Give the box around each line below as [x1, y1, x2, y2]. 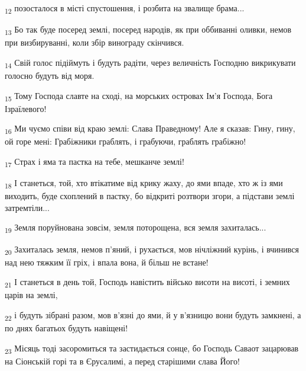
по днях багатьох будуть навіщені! [5, 322, 128, 334]
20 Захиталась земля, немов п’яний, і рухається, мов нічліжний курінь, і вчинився [5, 242, 300, 257]
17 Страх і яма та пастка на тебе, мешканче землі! [5, 155, 184, 169]
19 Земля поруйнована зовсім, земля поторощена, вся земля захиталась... [5, 221, 266, 235]
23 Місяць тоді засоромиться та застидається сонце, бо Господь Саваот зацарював [5, 341, 299, 356]
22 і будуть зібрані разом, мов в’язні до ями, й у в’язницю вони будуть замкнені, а [5, 309, 301, 322]
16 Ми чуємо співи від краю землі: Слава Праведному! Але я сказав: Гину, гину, [5, 122, 295, 136]
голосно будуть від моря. [5, 69, 95, 81]
